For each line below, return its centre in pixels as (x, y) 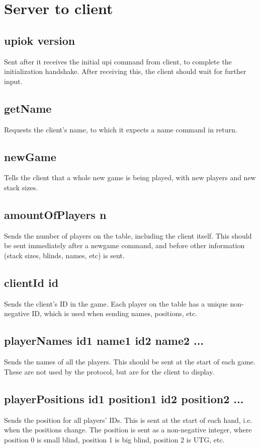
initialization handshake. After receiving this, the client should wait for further (125, 71)
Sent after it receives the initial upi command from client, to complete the (118, 61)
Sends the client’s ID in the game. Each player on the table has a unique (116, 303)
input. (13, 81)
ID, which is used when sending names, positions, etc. (115, 313)
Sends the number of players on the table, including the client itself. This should (128, 235)
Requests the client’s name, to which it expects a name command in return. (121, 129)
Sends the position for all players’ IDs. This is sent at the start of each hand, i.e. (128, 420)
